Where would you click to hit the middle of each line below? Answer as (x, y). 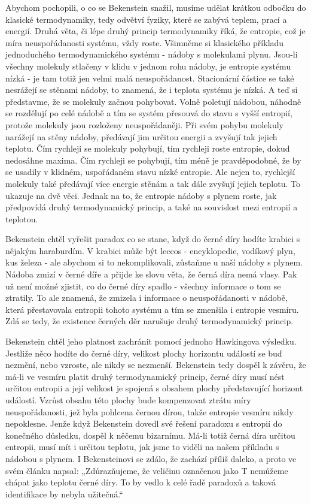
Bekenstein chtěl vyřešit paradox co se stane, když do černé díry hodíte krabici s (153, 239)
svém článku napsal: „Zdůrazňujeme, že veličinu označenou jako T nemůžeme (147, 470)
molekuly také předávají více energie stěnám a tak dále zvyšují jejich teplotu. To (153, 183)
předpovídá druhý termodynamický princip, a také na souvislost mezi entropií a (152, 207)
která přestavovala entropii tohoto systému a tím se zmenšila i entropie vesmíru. (152, 309)
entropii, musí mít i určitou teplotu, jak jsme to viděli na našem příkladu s (142, 447)
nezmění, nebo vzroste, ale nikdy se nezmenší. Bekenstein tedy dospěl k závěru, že (156, 365)
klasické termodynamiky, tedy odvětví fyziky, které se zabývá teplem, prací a (146, 19)
